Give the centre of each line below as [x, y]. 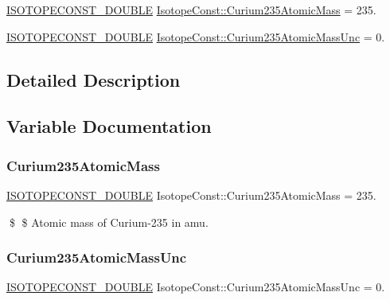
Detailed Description [94, 79]
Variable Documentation [109, 126]
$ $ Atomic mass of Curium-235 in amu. [109, 222]
